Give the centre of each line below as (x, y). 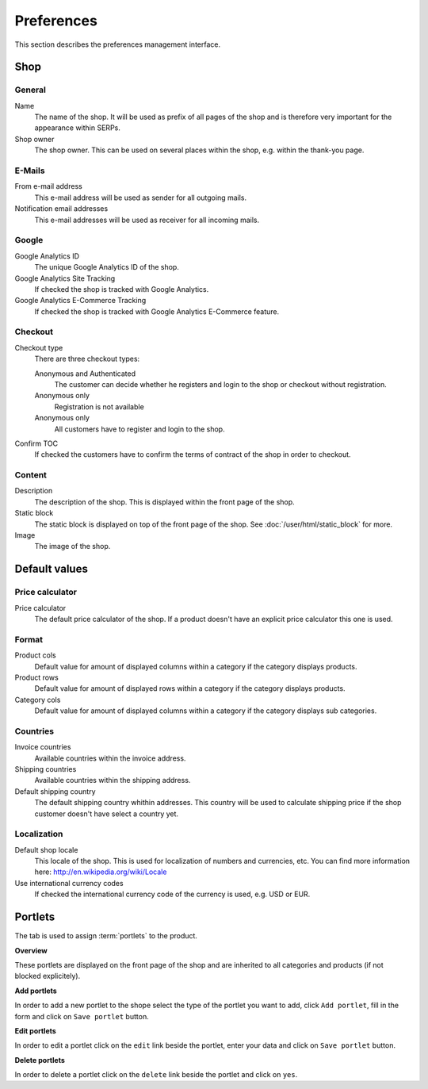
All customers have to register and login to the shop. (139, 429)
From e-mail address (48, 186)
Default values (52, 569)
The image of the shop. (73, 546)
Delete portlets (40, 1060)
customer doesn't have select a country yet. (106, 814)
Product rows (36, 677)
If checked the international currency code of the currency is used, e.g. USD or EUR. (172, 894)
